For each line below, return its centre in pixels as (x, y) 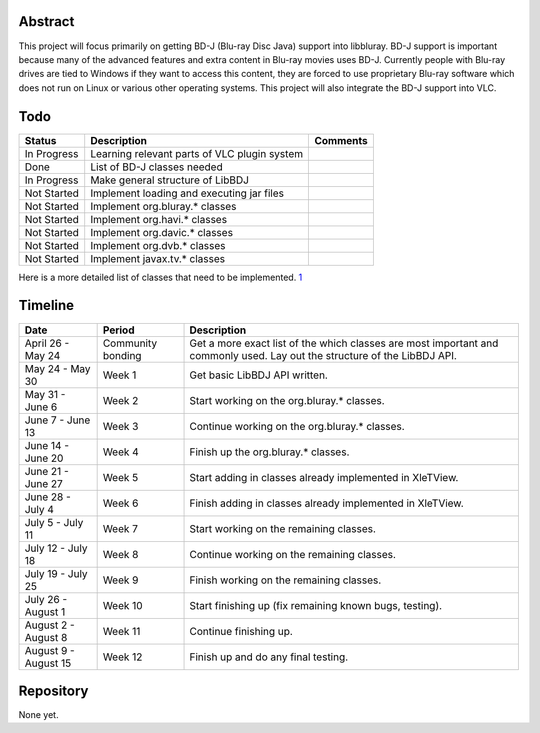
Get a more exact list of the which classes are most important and (344, 343)
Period (118, 330)
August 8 (46, 637)
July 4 (39, 509)
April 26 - (47, 343)
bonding (122, 355)
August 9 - (49, 650)
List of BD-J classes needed (157, 167)
